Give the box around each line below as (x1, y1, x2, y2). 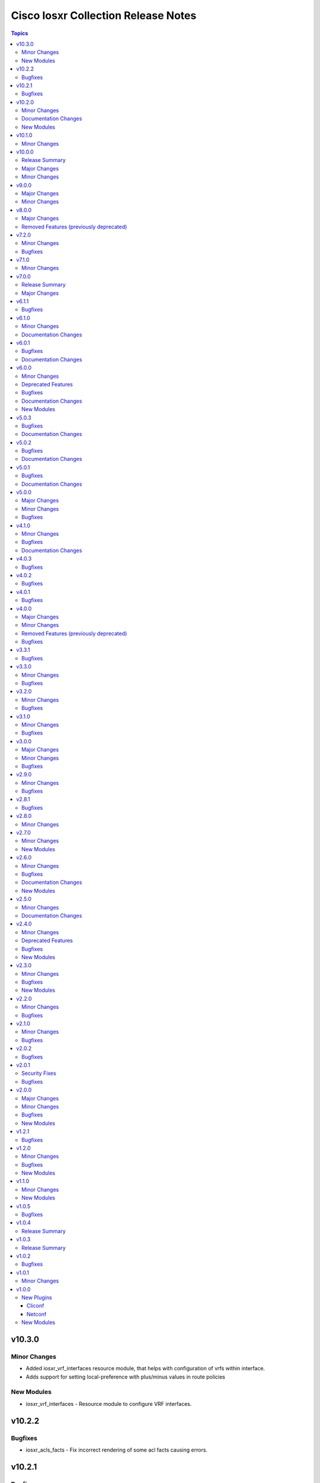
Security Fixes (21, 1070, 56, 1077)
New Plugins (21, 1294, 53, 1301)
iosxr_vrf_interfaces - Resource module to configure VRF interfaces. (25, 1400, 192, 1407)
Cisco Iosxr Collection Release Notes (11, 9, 197, 22)
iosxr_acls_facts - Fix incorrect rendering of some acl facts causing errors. (25, 1446, 207, 1453)
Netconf (27, 1310, 47, 1317)
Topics (11, 30, 28, 37)
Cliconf (27, 1302, 44, 1309)
